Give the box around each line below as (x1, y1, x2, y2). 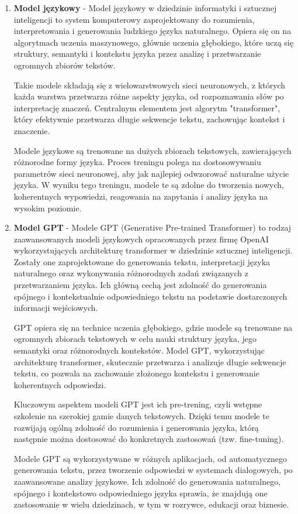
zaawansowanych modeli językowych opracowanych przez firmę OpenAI (13, 232, 269, 245)
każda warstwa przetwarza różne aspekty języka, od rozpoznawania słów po (13, 90, 284, 102)
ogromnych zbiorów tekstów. (13, 59, 116, 71)
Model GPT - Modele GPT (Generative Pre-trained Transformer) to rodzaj (13, 221, 292, 234)
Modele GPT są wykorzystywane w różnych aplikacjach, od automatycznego (13, 452, 287, 464)
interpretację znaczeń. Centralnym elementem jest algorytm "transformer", (13, 101, 280, 114)
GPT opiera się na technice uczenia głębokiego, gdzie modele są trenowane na (13, 321, 293, 333)
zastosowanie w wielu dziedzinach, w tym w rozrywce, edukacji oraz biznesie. (13, 498, 289, 510)
